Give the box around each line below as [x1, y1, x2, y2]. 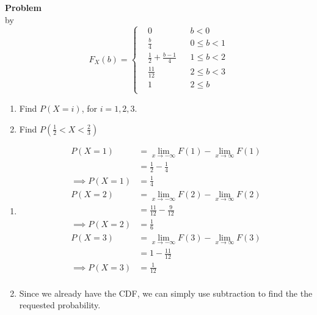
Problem [5, 1, 42, 13]
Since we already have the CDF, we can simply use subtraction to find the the [19, 286, 313, 299]
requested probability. [19, 299, 101, 311]
